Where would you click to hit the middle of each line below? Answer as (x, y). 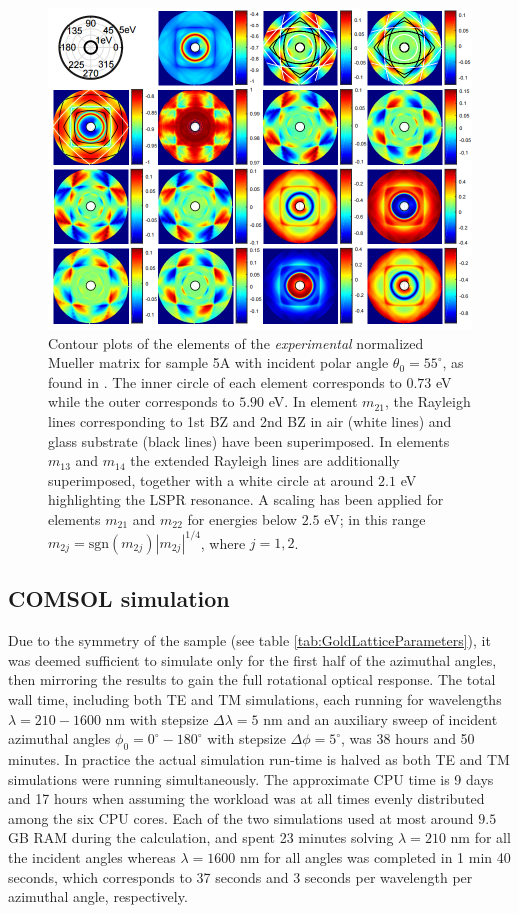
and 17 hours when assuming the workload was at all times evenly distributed (246, 798)
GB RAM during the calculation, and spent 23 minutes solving (201, 837)
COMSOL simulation (119, 598)
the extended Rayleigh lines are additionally (265, 460)
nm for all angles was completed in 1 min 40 (375, 856)
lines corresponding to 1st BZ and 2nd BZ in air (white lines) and (250, 420)
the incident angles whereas (92, 856)
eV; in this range (375, 518)
